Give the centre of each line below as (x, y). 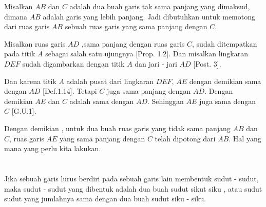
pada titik (20, 54)
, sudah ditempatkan (225, 43)
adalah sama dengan (102, 101)
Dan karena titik (30, 81)
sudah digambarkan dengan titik (73, 63)
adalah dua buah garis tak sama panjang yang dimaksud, (160, 6)
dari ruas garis (27, 26)
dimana (16, 16)
